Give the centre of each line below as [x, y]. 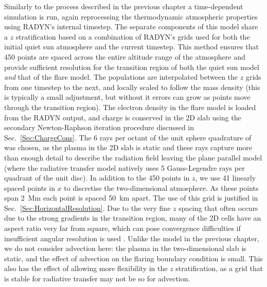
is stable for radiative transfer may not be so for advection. [97, 279]
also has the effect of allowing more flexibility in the [86, 268]
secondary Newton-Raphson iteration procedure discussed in [99, 127]
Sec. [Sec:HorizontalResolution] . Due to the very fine [87, 208]
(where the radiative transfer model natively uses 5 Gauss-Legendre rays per [124, 167]
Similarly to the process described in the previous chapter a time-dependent [124, 6]
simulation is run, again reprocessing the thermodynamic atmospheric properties [131, 16]
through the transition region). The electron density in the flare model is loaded [130, 107]
